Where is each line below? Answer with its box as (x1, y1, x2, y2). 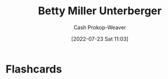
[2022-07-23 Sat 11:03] (71, 35, 129, 42)
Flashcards (5, 62, 62, 75)
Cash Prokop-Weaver (73, 24, 127, 31)
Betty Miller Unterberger (38, 4, 162, 18)
